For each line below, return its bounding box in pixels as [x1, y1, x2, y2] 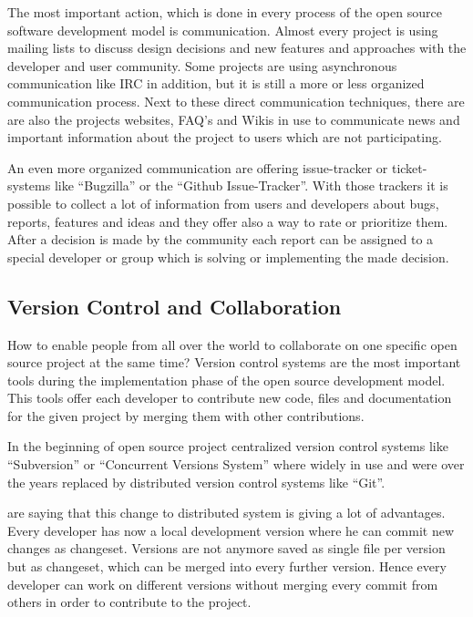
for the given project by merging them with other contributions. [7, 406, 365, 425]
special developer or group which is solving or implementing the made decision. [7, 247, 449, 266]
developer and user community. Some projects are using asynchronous [7, 56, 397, 75]
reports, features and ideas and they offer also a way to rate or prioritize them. [7, 211, 448, 231]
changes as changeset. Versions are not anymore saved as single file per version [7, 539, 446, 558]
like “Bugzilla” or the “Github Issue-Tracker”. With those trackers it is [54, 176, 448, 195]
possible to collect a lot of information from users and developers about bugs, [7, 193, 439, 212]
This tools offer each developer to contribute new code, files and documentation [7, 388, 452, 407]
